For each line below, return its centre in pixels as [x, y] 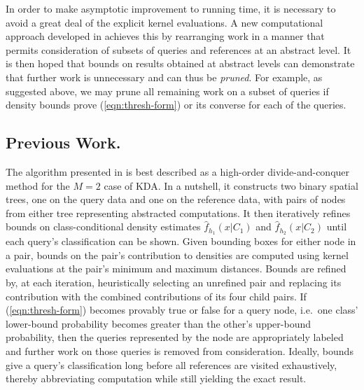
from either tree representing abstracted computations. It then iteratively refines [178, 213]
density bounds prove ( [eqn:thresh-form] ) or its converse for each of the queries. [176, 105]
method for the [38, 185]
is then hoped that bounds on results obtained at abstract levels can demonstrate [180, 63]
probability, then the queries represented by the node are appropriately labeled [175, 337]
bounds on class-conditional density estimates [103, 227]
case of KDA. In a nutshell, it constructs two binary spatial [231, 185]
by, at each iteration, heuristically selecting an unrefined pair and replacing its [174, 282]
